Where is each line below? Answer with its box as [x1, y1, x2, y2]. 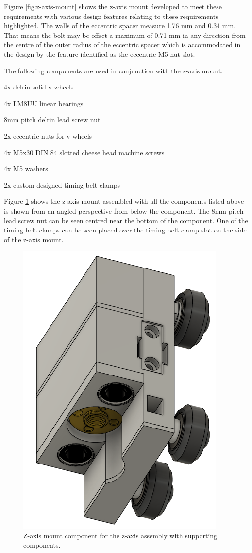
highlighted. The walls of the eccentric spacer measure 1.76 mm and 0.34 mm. [4, 20, 236, 31]
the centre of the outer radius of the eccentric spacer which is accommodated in [4, 39, 241, 50]
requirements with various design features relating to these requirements [4, 11, 218, 21]
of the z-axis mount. [4, 234, 64, 244]
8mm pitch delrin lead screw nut [4, 114, 101, 125]
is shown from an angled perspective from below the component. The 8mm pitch [4, 205, 244, 215]
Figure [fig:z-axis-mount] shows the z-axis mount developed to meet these [4, 1, 222, 11]
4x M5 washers [4, 163, 48, 174]
